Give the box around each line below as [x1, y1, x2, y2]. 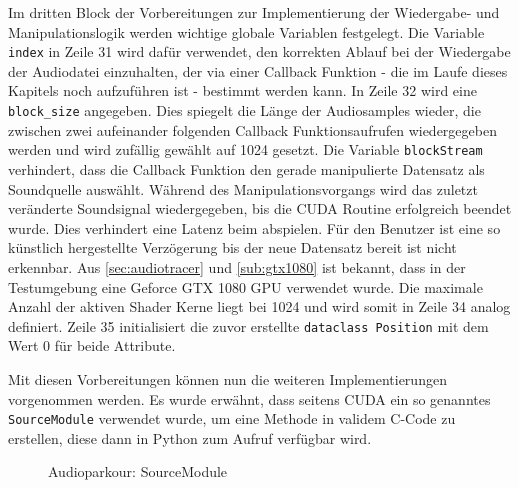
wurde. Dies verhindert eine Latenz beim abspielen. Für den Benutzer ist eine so [8, 217, 501, 238]
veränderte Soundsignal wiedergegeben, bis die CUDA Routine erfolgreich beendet [8, 198, 512, 219]
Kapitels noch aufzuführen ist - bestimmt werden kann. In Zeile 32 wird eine [8, 80, 477, 101]
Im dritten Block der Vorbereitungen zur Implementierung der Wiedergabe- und [8, 2, 500, 22]
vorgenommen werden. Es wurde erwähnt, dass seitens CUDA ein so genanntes [8, 388, 491, 409]
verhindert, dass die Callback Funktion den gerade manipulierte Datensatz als [8, 158, 485, 179]
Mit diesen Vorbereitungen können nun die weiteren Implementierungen [8, 368, 447, 389]
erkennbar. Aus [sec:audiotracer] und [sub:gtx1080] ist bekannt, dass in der [8, 256, 466, 277]
